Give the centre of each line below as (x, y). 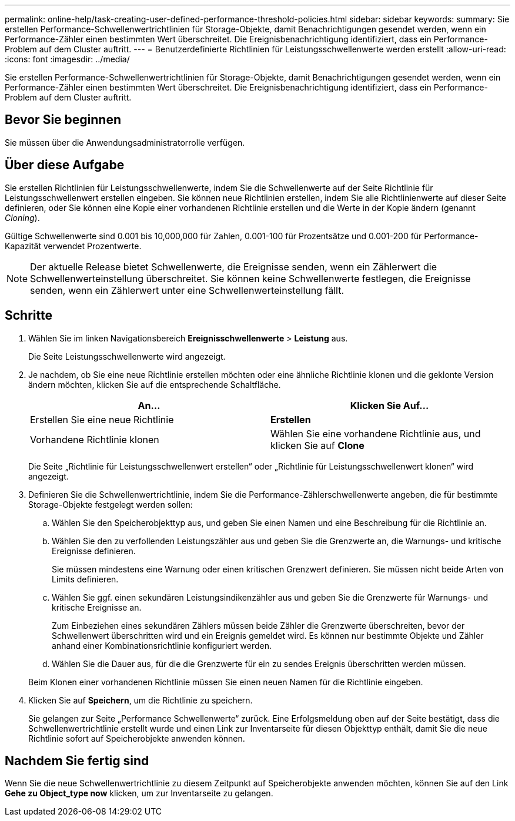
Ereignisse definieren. (94, 551)
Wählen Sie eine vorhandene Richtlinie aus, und (376, 433)
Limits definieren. (85, 579)
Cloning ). (22, 217)
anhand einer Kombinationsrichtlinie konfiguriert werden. (162, 645)
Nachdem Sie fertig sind (77, 760)
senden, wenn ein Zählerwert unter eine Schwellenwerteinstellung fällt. (187, 290)
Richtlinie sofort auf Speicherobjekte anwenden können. (137, 738)
